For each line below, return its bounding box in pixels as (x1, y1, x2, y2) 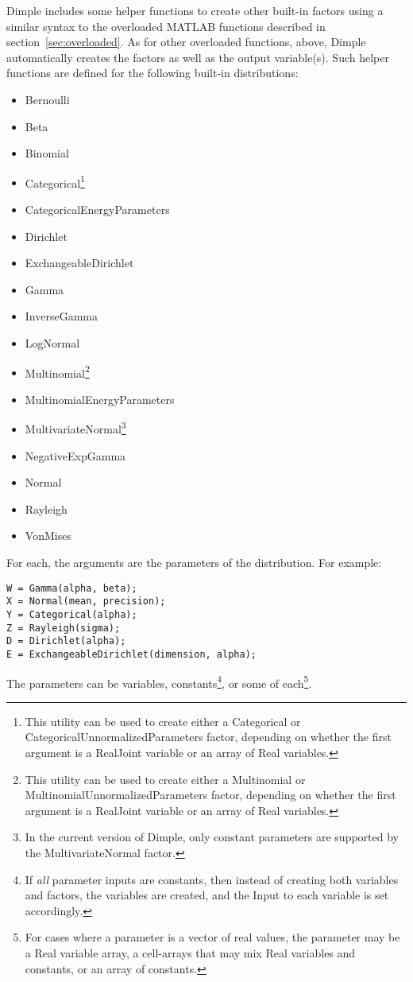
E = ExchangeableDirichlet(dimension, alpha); (6, 648, 257, 660)
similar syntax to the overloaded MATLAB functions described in (6, 17, 326, 34)
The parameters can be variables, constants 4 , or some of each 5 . (6, 672, 312, 691)
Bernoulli (25, 91, 70, 107)
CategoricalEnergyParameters (25, 201, 170, 217)
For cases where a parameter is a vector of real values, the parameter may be (25, 929, 400, 945)
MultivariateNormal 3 (25, 418, 126, 437)
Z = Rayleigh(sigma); (6, 622, 121, 634)
